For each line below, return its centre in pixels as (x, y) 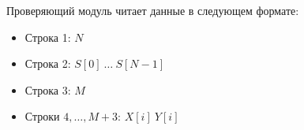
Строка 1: (48, 37)
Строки (42, 116)
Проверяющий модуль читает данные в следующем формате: (153, 10)
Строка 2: (48, 63)
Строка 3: (48, 89)
